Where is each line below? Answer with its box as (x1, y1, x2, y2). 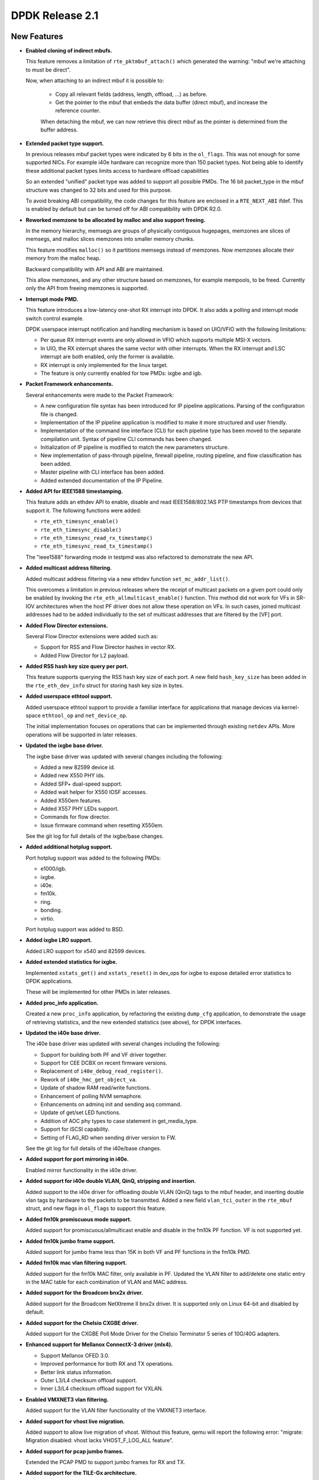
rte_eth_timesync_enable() (40, 518, 119, 525)
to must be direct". (25, 66, 71, 73)
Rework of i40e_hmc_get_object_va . (40, 1076, 137, 1083)
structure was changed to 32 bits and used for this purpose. (25, 186, 172, 194)
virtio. (40, 915, 55, 922)
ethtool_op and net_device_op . (42, 712, 128, 719)
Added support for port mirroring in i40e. (25, 1156, 129, 1163)
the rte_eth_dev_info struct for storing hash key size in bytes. (25, 681, 184, 689)
